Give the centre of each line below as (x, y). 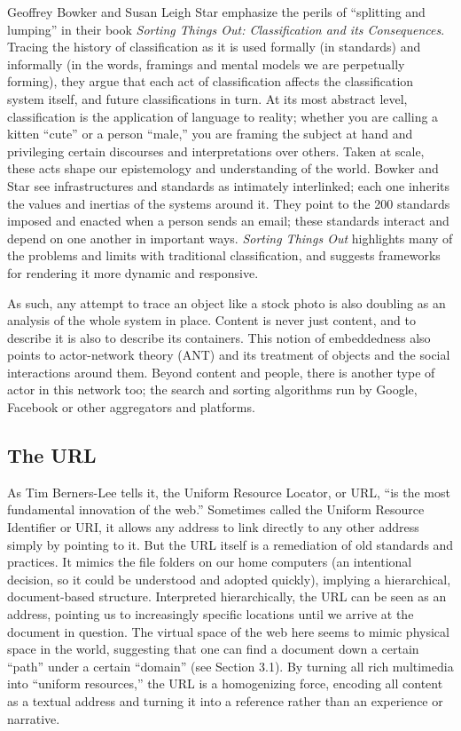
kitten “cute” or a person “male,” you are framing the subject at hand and (210, 134)
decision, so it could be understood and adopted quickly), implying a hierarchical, (229, 579)
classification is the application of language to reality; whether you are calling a (223, 116)
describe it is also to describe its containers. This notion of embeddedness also (219, 337)
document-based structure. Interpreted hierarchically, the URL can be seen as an (227, 596)
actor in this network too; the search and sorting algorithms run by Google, (212, 389)
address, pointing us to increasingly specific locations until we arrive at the (211, 614)
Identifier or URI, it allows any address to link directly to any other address (213, 527)
